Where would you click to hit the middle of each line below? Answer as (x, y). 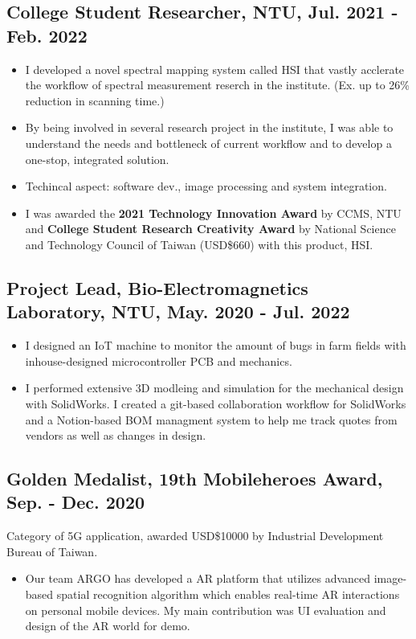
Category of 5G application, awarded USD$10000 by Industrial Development (195, 536)
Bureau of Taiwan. (52, 551)
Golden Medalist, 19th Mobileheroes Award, (195, 479)
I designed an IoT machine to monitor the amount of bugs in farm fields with (216, 345)
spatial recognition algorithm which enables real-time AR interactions (228, 594)
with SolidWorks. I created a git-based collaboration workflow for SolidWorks (216, 403)
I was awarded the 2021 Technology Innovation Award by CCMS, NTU (213, 213)
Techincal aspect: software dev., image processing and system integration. (206, 186)
